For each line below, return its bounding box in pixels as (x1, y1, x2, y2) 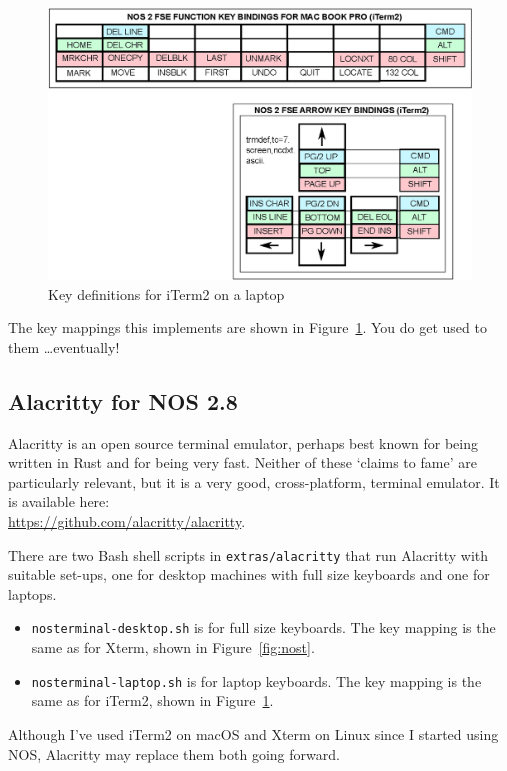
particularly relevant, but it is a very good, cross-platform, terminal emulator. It (8, 471, 500, 492)
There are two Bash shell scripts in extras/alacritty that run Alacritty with (8, 544, 489, 565)
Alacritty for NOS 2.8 (8, 385, 238, 416)
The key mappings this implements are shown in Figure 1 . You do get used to (8, 317, 487, 338)
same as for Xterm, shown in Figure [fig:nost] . (31, 637, 315, 658)
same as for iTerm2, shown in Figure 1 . (31, 690, 274, 711)
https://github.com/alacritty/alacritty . (8, 510, 246, 531)
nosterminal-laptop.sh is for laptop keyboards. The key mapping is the (31, 670, 482, 691)
